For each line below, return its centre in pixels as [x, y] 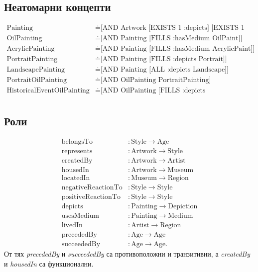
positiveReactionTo [91, 197]
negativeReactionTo [92, 187]
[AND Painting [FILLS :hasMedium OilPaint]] [171, 39]
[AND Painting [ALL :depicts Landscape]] [164, 70]
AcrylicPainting [31, 49]
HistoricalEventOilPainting [48, 91]
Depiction [183, 206]
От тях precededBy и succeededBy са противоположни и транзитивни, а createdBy [127, 254]
